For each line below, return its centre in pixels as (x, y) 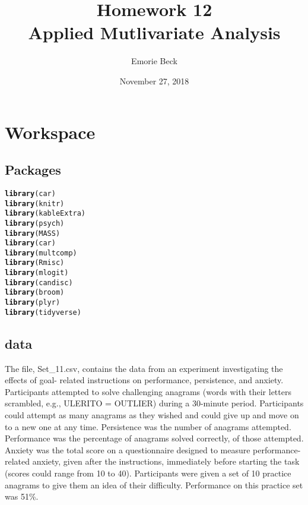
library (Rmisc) (35, 263)
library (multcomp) (41, 253)
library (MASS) (33, 233)
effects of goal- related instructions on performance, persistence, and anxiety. (144, 380)
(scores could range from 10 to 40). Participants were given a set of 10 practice (148, 473)
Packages (33, 170)
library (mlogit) (37, 273)
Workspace (50, 132)
